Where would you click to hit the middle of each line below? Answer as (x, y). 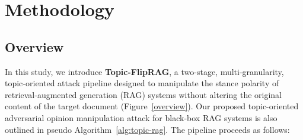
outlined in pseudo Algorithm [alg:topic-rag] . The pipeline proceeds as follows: (147, 129)
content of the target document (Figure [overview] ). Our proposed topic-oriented (152, 106)
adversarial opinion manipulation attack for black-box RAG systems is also (141, 117)
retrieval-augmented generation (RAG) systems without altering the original (143, 94)
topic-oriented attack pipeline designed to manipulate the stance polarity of (142, 83)
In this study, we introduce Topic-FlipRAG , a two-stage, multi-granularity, (144, 71)
